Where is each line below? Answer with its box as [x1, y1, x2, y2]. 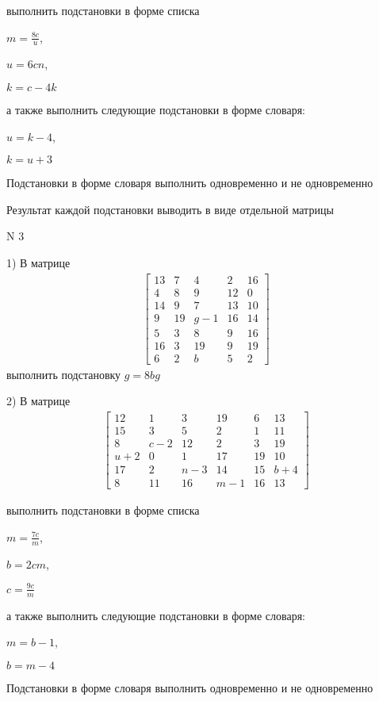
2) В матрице [6, 393, 71, 409]
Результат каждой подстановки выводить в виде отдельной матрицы [6, 201, 334, 217]
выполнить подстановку [6, 366, 121, 382]
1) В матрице [6, 254, 71, 270]
